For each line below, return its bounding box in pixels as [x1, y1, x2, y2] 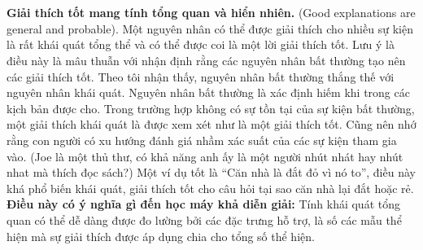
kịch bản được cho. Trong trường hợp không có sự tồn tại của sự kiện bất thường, [7, 99, 415, 116]
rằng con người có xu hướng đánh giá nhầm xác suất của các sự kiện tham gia [7, 131, 397, 148]
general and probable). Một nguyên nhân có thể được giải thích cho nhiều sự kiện [7, 20, 413, 37]
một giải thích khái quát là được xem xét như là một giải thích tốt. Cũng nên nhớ [7, 116, 416, 133]
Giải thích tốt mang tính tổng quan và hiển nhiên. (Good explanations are [7, 4, 416, 21]
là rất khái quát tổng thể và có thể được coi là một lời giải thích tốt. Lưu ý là [7, 36, 395, 53]
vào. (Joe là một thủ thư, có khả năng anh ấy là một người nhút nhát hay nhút [7, 147, 403, 164]
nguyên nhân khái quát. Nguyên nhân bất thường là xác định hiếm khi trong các [7, 84, 410, 101]
